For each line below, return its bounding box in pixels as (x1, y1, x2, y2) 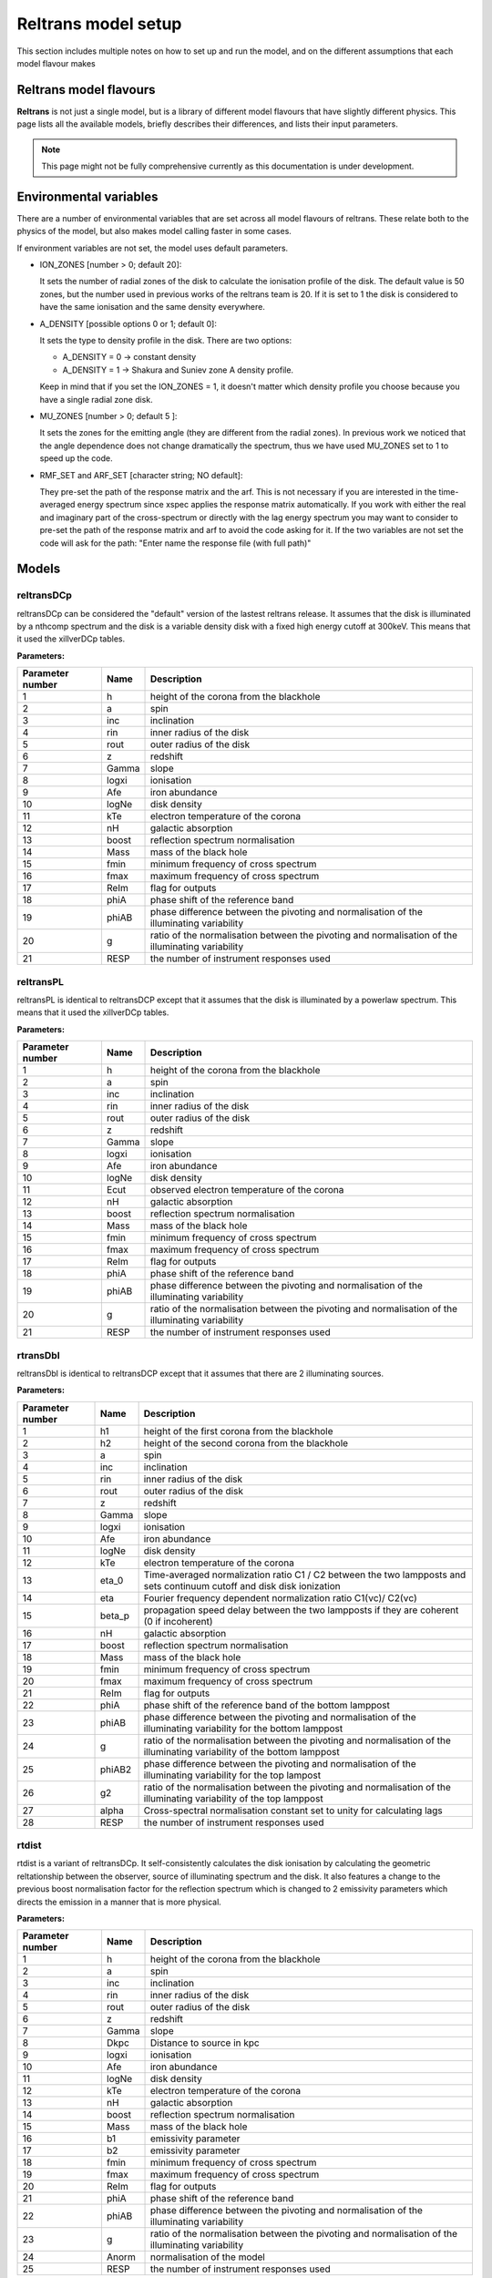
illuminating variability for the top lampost (143, 1769, 322, 1781)
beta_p (100, 1609, 130, 1622)
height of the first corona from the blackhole (143, 1424, 333, 1437)
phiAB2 (100, 1763, 132, 1776)
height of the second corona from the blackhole (143, 1436, 349, 1449)
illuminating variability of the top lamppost (143, 1791, 323, 1804)
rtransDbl (16, 1349, 60, 1361)
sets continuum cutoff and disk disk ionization (143, 1579, 341, 1592)
